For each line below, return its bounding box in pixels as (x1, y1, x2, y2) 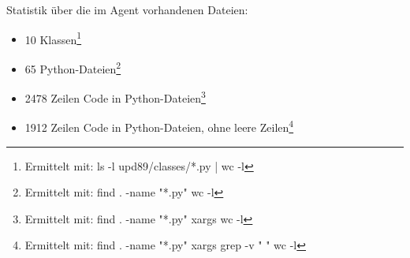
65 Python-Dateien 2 (24, 58, 121, 77)
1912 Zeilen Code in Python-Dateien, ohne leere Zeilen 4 (24, 117, 294, 135)
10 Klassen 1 (24, 28, 82, 47)
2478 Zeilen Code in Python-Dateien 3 (24, 88, 206, 106)
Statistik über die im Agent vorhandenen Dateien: (6, 2, 248, 17)
